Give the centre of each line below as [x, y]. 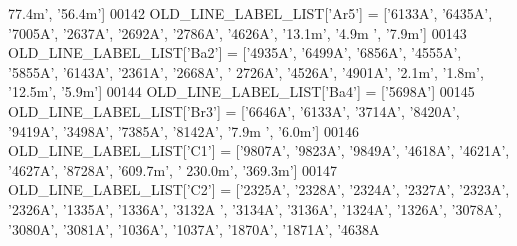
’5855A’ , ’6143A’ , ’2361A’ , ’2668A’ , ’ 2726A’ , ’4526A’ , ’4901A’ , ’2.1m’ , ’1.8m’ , [246, 71]
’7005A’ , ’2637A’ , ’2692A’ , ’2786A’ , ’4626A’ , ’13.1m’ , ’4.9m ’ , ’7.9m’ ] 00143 [237, 32]
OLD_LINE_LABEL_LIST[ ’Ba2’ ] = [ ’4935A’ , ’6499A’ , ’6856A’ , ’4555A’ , [235, 52]
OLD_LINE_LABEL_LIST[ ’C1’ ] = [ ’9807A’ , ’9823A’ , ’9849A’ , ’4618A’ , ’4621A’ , [259, 150]
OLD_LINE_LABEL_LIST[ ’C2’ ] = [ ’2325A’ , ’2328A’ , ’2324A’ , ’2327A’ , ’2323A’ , [259, 189]
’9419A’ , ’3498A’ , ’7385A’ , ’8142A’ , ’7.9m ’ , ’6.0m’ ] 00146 [183, 130]
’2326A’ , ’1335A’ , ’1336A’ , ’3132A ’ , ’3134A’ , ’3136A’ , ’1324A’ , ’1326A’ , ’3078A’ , [255, 208]
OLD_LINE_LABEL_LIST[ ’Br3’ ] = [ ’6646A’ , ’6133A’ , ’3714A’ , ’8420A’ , [234, 110]
